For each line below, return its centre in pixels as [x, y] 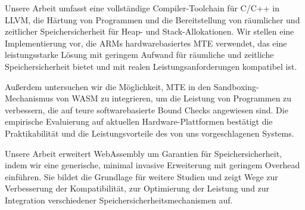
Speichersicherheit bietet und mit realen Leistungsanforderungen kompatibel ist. [151, 66]
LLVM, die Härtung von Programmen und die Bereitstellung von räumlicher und [152, 19]
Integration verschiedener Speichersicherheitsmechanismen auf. [119, 200]
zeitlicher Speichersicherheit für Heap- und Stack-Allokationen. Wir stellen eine [150, 31]
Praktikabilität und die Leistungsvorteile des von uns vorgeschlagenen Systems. [150, 133]
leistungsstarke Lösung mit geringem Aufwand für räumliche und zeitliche [139, 55]
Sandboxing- [236, 86]
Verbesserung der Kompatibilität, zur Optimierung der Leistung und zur [137, 188]
